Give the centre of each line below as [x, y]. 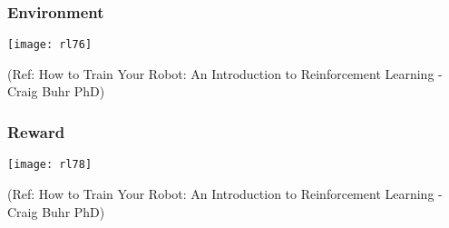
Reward [36, 131]
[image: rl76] [50, 45]
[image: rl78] [50, 165]
